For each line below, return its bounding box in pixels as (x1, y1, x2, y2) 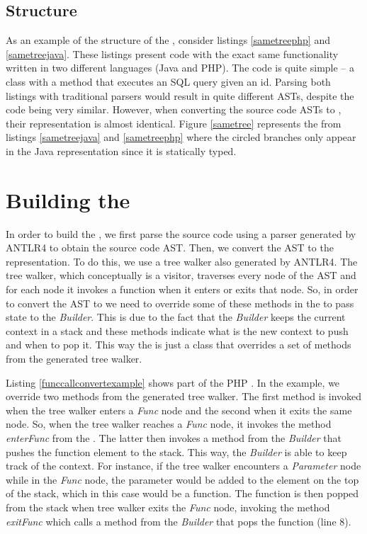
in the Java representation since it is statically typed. (6, 143, 237, 158)
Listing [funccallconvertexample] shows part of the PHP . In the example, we (6, 375, 340, 390)
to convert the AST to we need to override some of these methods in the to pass (6, 295, 354, 310)
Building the (6, 185, 130, 214)
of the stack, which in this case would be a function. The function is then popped (6, 486, 359, 501)
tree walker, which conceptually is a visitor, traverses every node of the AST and (6, 268, 356, 283)
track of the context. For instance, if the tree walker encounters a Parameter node (6, 458, 361, 473)
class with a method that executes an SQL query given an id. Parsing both (6, 74, 331, 89)
